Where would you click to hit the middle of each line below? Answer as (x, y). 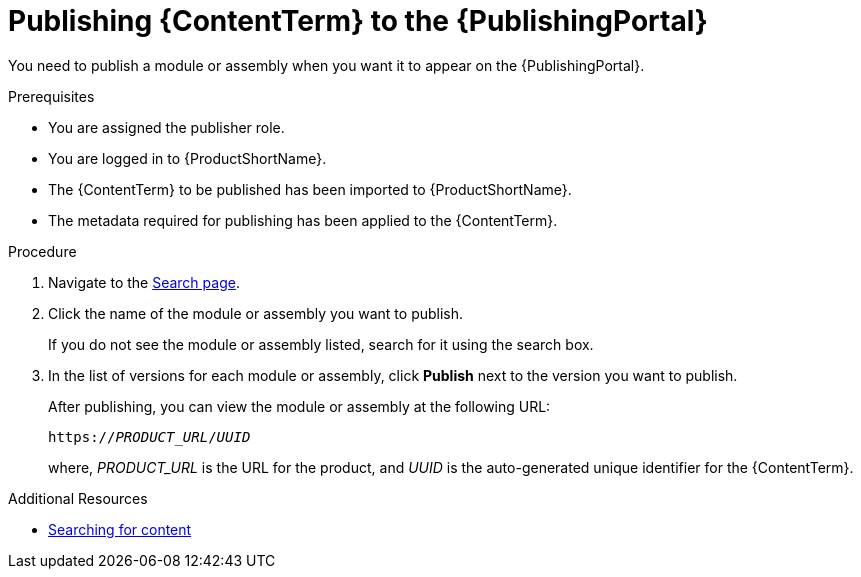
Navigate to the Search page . (144, 282)
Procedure (42, 251)
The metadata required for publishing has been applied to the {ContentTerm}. (303, 220)
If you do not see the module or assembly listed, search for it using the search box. (321, 344)
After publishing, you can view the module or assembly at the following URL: (299, 406)
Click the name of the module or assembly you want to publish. (256, 313)
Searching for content (120, 529)
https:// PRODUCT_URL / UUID (149, 436)
